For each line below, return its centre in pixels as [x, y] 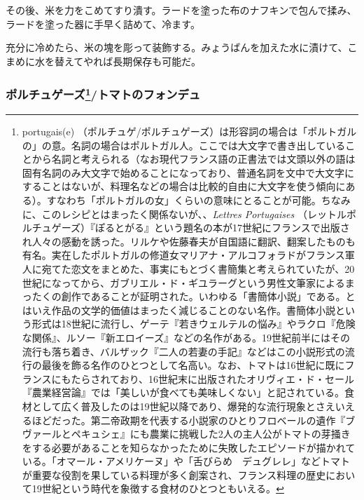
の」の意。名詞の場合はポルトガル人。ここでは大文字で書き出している [184, 145]
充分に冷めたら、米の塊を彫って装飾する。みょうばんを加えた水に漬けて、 [177, 47]
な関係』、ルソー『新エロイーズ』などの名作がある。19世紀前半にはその [186, 337]
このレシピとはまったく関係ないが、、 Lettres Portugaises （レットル [194, 214]
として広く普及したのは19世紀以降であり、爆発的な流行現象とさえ [183, 406]
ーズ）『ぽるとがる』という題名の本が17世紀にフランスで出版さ [205, 228]
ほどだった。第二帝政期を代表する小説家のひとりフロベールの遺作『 [189, 420]
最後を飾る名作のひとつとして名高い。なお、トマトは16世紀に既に [193, 365]
